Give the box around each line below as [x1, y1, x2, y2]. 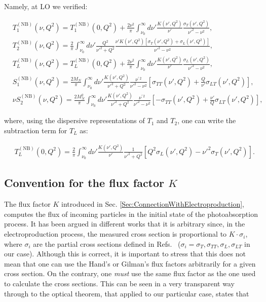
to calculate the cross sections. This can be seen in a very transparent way [4, 278, 235, 289]
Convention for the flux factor [4, 175, 165, 191]
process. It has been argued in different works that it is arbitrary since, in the [4, 218, 245, 229]
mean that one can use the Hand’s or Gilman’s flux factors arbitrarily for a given [4, 258, 256, 269]
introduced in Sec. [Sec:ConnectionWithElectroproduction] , [61, 199, 244, 209]
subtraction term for [4, 125, 67, 135]
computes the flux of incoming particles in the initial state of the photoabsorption [4, 208, 258, 219]
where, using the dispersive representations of [4, 115, 145, 126]
